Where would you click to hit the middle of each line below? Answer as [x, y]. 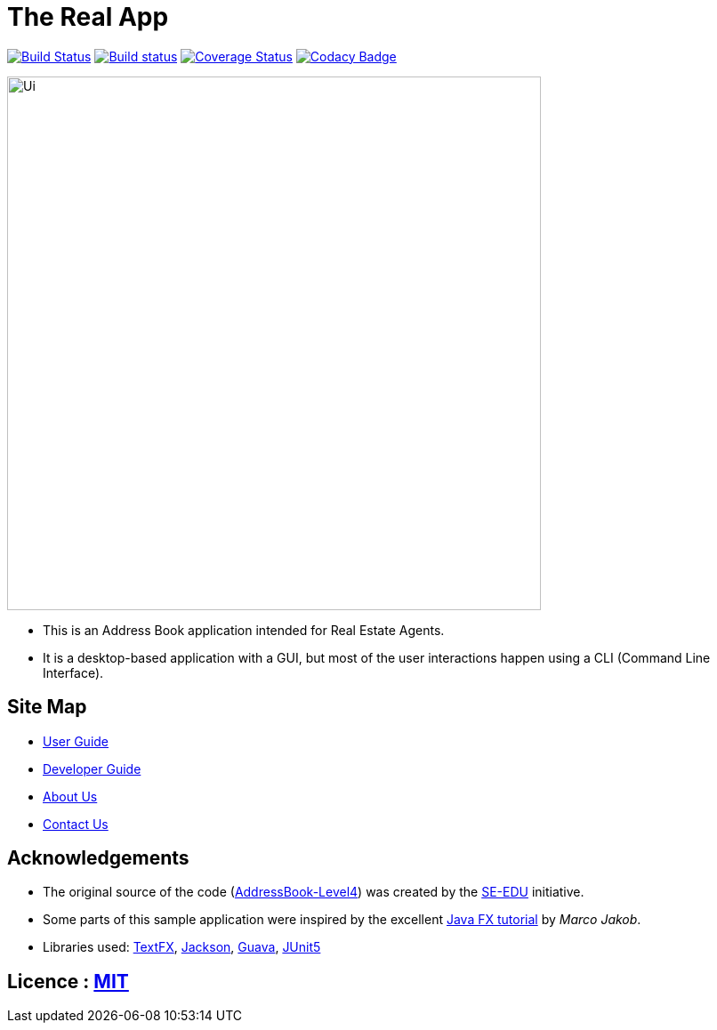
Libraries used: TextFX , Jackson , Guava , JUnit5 [182, 947]
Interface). [73, 672]
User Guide [76, 741]
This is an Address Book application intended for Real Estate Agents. [244, 630]
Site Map [47, 707]
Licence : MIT [68, 981]
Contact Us [76, 824]
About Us [70, 796]
